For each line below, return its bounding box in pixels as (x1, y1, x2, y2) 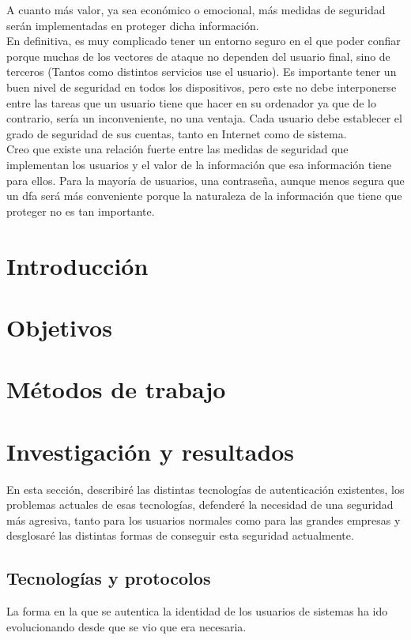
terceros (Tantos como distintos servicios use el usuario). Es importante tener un (6, 63, 397, 80)
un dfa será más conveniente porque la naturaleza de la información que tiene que (6, 187, 402, 204)
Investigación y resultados (6, 435, 295, 467)
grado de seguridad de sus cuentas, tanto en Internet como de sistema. (6, 125, 347, 141)
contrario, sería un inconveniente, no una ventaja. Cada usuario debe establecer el (6, 110, 402, 126)
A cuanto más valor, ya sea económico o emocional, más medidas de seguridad (6, 2, 386, 17)
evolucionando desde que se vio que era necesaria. (6, 618, 247, 634)
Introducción (6, 249, 149, 281)
